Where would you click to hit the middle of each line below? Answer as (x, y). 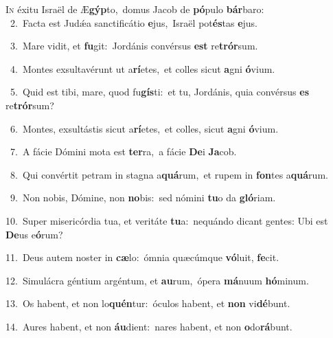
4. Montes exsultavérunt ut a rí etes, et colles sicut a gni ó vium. (142, 68)
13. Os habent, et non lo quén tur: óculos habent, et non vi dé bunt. (148, 303)
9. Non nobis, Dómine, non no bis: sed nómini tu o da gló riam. (143, 198)
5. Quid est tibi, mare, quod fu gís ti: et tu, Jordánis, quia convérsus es (160, 92)
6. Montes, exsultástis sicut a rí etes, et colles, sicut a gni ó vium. (144, 128)
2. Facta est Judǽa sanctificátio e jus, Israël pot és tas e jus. (134, 22)
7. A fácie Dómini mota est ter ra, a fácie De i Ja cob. (123, 151)
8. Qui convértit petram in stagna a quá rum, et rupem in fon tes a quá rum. (169, 174)
